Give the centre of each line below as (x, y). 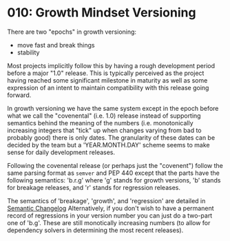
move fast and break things (56, 45)
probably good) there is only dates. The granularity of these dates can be (111, 137)
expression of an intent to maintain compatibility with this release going (108, 87)
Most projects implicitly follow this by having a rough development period (111, 65)
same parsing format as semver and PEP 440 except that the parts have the (114, 173)
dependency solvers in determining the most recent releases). (95, 230)
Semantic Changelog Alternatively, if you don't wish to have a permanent (111, 208)
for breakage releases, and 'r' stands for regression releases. (94, 187)
